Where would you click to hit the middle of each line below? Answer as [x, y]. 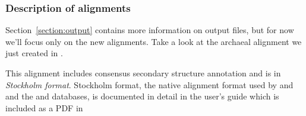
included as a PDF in [44, 107]
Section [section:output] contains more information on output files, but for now [150, 30]
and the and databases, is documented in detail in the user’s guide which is [142, 96]
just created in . [34, 53]
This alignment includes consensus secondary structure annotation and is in [143, 73]
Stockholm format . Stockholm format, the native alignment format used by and [149, 84]
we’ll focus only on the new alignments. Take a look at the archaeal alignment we [154, 41]
